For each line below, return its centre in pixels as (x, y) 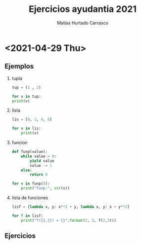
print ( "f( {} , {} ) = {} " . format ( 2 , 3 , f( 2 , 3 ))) (69, 220)
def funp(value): (30, 152)
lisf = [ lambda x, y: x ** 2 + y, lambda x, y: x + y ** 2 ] (70, 207)
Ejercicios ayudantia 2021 (83, 9)
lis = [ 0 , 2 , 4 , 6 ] (32, 120)
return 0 (39, 175)
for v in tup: (26, 96)
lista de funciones (30, 198)
